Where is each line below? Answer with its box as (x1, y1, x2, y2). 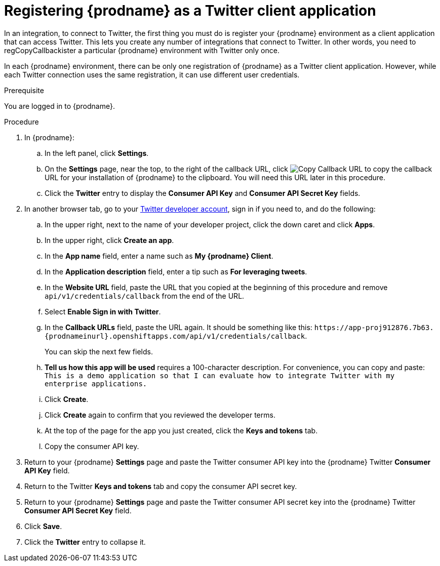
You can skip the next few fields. (45, 347, 153, 356)
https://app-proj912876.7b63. (314, 323, 434, 332)
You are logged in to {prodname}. (4, 101, 115, 110)
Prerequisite (4, 86, 44, 95)
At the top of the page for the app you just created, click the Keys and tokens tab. (45, 426, 318, 435)
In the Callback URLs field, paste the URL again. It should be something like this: (45, 322, 312, 332)
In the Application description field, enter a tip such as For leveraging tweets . (45, 267, 307, 276)
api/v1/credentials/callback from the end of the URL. (45, 291, 245, 300)
